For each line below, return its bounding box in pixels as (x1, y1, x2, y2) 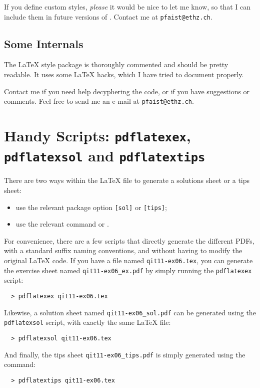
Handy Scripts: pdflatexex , (4, 125, 191, 146)
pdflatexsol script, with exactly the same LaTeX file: (4, 317, 171, 327)
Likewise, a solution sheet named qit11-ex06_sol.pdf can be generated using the (4, 307, 256, 317)
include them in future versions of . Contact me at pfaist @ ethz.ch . (4, 11, 212, 22)
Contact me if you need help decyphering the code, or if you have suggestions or (4, 86, 250, 96)
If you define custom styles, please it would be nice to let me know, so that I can (4, 2, 250, 12)
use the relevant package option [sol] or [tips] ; (15, 202, 167, 212)
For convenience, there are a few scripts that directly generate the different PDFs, (4, 235, 254, 246)
